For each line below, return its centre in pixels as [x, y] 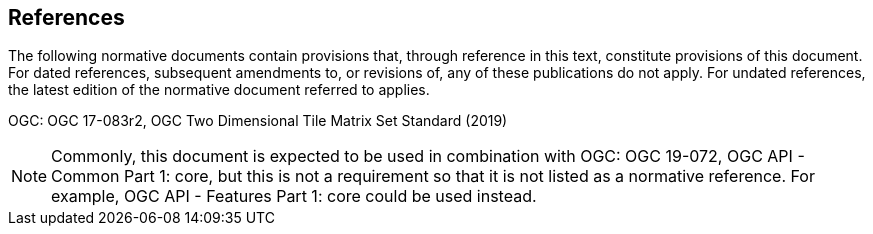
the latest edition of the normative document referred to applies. [219, 90]
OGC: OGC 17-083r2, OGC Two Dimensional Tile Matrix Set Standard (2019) [258, 121]
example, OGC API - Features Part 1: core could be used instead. [294, 196]
